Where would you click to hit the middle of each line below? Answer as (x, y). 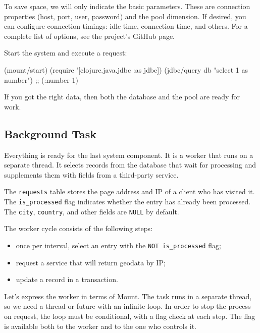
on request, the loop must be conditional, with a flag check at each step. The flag (130, 316)
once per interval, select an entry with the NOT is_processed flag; (118, 245)
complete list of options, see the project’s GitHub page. (89, 36)
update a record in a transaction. (67, 279)
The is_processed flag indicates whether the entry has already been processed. (127, 201)
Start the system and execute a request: (66, 53)
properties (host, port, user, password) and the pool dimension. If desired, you (125, 16)
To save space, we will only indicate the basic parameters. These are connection (127, 6)
